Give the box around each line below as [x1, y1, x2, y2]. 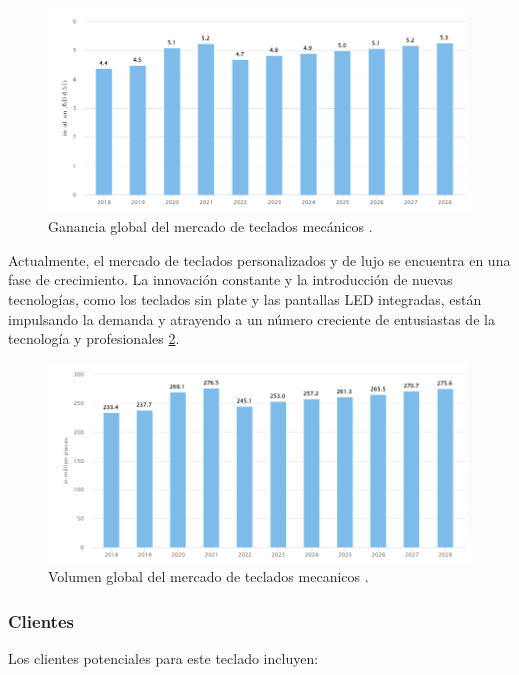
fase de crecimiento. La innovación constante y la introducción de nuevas [8, 269, 453, 290]
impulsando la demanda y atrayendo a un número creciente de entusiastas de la [8, 308, 495, 329]
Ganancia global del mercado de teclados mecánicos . [48, 216, 373, 237]
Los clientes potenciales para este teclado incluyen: [8, 647, 319, 668]
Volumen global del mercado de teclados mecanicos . [48, 566, 369, 587]
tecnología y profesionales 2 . [8, 328, 180, 349]
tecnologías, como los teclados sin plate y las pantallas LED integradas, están [8, 289, 482, 309]
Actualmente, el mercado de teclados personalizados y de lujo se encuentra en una [8, 249, 511, 270]
